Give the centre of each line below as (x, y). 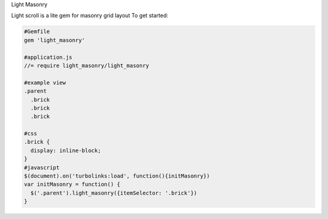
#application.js (48, 57)
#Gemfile (37, 32)
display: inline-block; (66, 150)
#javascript (42, 167)
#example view (45, 83)
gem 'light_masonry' (54, 40)
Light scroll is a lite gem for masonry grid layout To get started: (90, 16)
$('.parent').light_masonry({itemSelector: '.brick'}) (114, 193)
